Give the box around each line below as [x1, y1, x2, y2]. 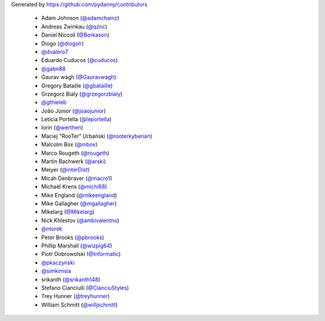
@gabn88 [41, 65, 66, 72]
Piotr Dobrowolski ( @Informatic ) [41, 251, 121, 258]
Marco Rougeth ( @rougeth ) [41, 149, 110, 157]
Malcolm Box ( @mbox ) [41, 141, 98, 148]
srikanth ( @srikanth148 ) [41, 276, 101, 283]
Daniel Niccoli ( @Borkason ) [41, 31, 110, 39]
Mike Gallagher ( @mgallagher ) [41, 199, 117, 207]
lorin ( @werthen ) [41, 124, 84, 131]
